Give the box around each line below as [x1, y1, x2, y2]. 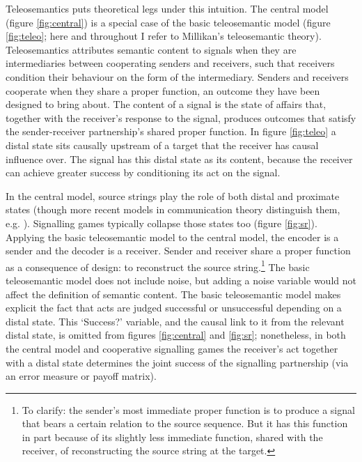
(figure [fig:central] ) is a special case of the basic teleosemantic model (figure [6, 15, 331, 29]
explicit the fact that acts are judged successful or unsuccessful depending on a [6, 300, 342, 315]
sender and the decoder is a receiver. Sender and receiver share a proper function [6, 243, 351, 258]
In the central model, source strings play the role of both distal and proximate [6, 188, 340, 203]
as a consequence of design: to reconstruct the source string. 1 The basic [6, 257, 310, 274]
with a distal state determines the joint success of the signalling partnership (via [6, 355, 349, 369]
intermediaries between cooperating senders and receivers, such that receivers [6, 56, 335, 70]
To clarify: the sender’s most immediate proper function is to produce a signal [22, 402, 355, 417]
